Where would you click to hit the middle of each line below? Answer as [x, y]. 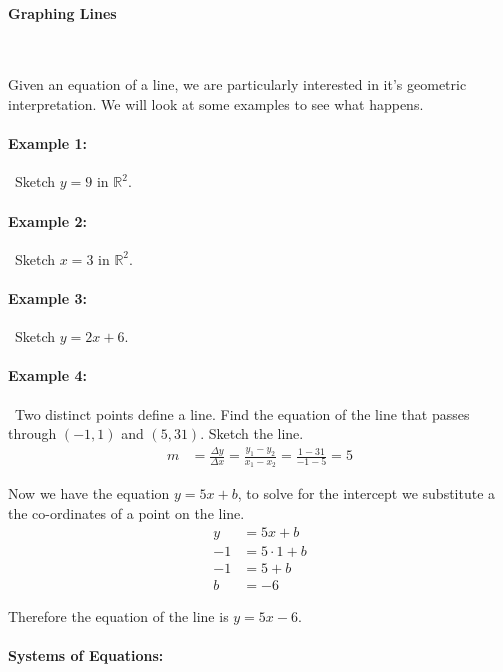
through [32, 433]
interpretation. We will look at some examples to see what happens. [216, 103]
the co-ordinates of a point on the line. [126, 512]
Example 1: [47, 143]
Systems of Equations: [86, 654]
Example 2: [47, 220]
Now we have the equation [89, 493]
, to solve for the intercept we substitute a [366, 493]
